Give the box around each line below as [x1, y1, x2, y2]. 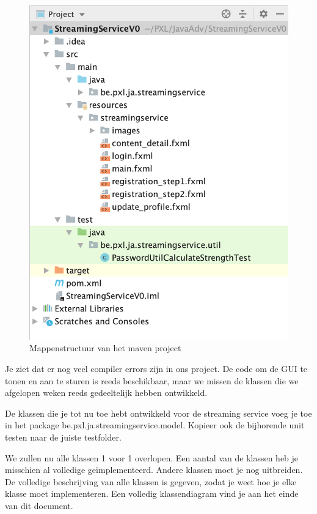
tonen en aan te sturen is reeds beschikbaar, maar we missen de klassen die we [5, 374, 299, 387]
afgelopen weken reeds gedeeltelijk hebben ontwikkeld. [5, 386, 208, 399]
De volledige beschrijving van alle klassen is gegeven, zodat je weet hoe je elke [5, 475, 297, 488]
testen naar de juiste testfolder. [5, 430, 122, 443]
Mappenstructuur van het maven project [29, 341, 181, 354]
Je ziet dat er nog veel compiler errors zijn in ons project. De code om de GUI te [5, 362, 308, 374]
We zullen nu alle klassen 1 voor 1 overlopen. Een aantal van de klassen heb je [5, 451, 299, 464]
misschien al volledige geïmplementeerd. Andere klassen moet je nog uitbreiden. [5, 463, 303, 476]
